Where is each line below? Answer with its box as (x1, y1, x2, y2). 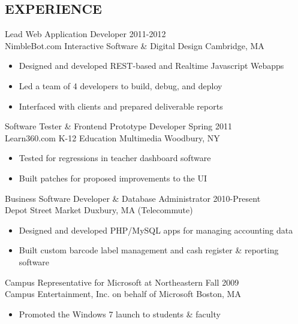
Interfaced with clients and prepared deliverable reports (19, 99, 223, 112)
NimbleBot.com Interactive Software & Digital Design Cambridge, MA (5, 39, 264, 52)
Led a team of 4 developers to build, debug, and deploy (19, 79, 222, 92)
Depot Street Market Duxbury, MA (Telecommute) (5, 204, 193, 216)
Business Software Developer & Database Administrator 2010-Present (5, 192, 261, 204)
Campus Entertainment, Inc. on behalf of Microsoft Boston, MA (5, 287, 241, 300)
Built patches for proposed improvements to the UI (19, 171, 207, 184)
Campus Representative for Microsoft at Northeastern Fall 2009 (5, 275, 239, 288)
